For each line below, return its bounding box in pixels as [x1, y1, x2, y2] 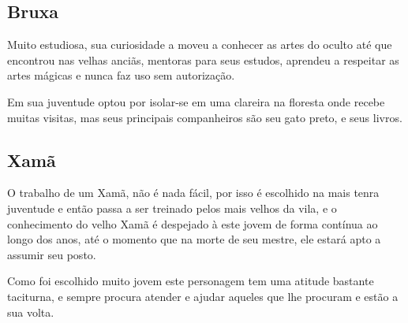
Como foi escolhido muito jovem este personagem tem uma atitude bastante [7, 273, 374, 289]
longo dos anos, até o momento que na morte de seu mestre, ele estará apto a [7, 231, 381, 247]
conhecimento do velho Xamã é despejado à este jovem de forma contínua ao [7, 215, 378, 232]
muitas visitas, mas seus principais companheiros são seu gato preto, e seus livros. [7, 109, 402, 125]
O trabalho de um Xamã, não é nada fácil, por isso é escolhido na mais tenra [7, 184, 380, 201]
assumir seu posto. [7, 246, 96, 262]
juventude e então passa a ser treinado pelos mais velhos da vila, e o [7, 199, 337, 216]
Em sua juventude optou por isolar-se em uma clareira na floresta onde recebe [7, 93, 385, 110]
